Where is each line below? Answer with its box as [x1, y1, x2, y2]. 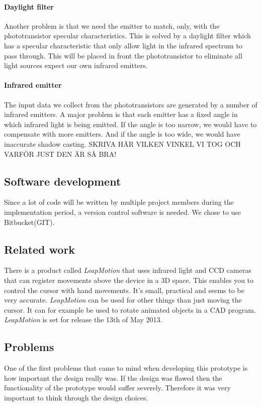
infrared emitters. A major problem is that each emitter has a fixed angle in [4, 109, 238, 120]
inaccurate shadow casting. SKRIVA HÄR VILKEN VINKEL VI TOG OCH [4, 138, 241, 149]
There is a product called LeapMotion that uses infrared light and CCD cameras [4, 265, 251, 275]
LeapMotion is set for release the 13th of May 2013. [4, 314, 162, 325]
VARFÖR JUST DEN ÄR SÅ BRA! [4, 148, 117, 159]
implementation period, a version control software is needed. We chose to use [4, 206, 241, 217]
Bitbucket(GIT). [4, 216, 55, 227]
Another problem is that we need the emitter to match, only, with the [4, 20, 220, 31]
